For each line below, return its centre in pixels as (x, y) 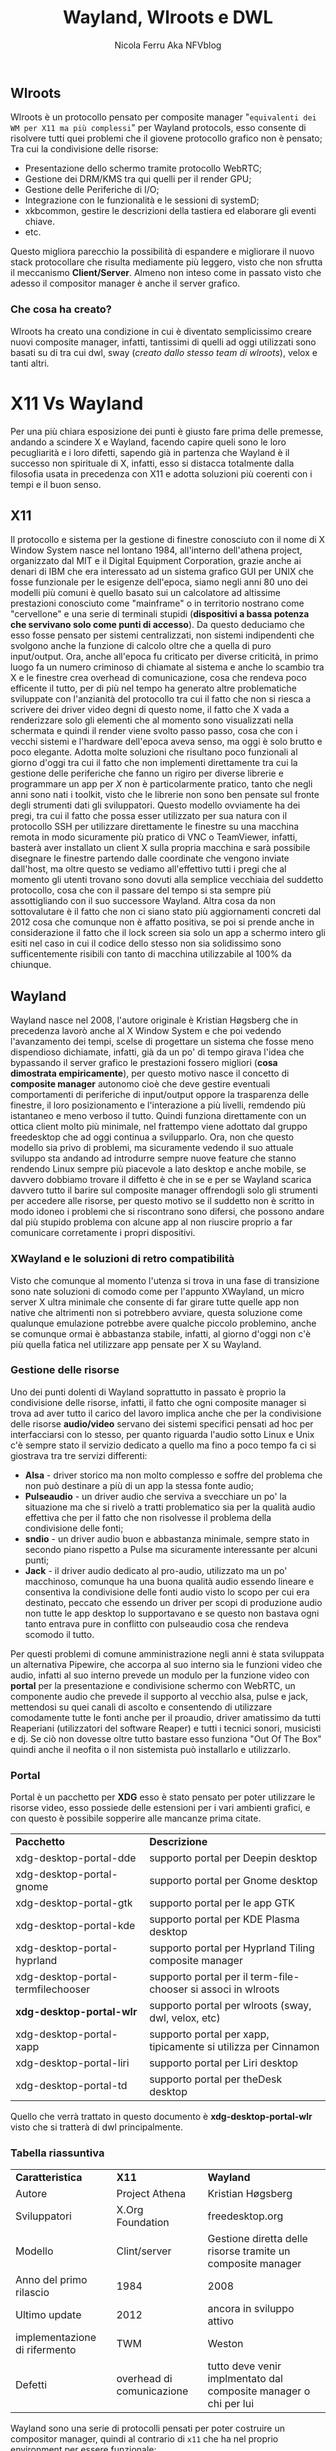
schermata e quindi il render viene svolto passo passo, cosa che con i (154, 731)
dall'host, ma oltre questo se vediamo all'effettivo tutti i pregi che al (148, 869)
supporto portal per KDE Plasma (224, 1919)
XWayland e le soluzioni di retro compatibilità (122, 1259)
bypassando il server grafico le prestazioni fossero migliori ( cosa (144, 1063)
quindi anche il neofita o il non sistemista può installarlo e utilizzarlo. (151, 1749)
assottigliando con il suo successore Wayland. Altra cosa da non (143, 901)
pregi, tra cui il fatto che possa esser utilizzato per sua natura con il (149, 816)
